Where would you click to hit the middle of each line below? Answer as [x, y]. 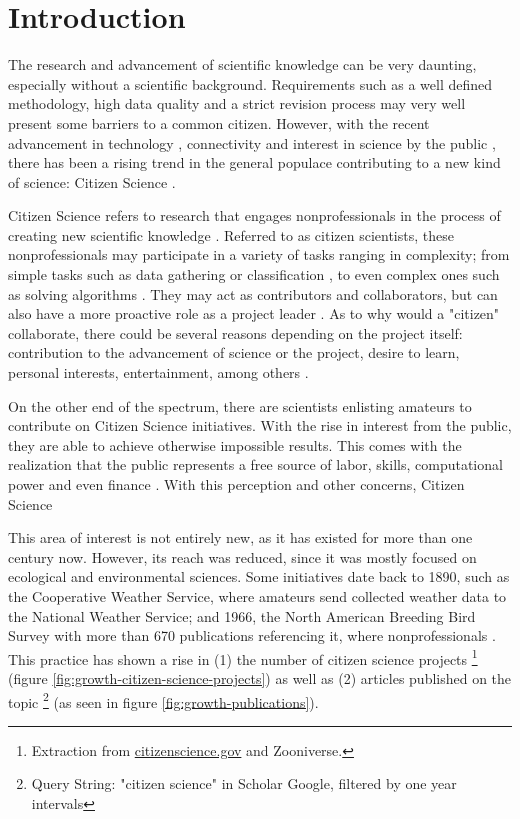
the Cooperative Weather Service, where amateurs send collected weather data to [257, 595]
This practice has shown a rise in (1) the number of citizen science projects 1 [243, 657]
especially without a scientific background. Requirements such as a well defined [250, 83]
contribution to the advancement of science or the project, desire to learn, [234, 352]
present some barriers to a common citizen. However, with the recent [219, 122]
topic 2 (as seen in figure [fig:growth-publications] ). [163, 700]
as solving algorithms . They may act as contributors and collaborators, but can [253, 293]
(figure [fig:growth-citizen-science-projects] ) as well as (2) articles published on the [260, 678]
